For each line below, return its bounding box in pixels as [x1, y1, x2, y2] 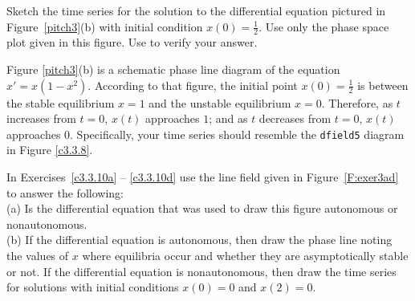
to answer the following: [6, 184, 124, 201]
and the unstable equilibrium [149, 94, 291, 111]
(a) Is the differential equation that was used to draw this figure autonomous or [6, 200, 398, 217]
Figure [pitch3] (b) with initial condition [6, 18, 203, 35]
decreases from [258, 110, 332, 127]
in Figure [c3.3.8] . [6, 141, 93, 158]
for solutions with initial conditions [6, 279, 179, 295]
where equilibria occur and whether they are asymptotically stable [82, 247, 409, 264]
